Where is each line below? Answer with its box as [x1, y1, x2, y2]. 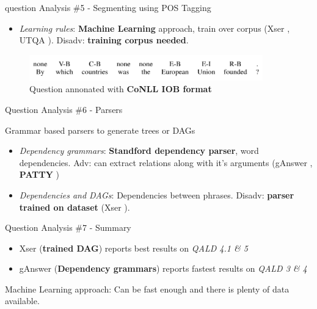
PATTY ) [19, 168, 59, 181]
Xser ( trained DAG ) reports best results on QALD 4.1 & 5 [19, 241, 248, 254]
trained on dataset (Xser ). [19, 200, 130, 213]
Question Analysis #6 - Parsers [5, 103, 123, 115]
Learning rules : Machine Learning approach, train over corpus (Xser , [19, 21, 290, 34]
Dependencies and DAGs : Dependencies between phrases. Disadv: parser [19, 188, 294, 201]
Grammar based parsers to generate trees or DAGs [5, 123, 195, 136]
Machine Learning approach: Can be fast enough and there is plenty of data [5, 282, 290, 295]
